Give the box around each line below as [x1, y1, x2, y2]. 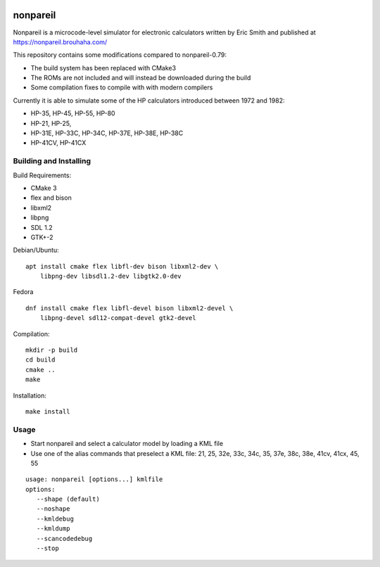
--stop [36, 544, 59, 552]
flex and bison [30, 193, 72, 202]
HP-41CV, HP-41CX [30, 139, 87, 147]
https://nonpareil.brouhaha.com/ [13, 37, 108, 46]
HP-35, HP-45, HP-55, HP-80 [30, 109, 115, 117]
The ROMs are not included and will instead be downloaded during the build [30, 74, 251, 82]
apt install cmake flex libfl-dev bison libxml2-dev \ [25, 262, 219, 270]
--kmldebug [36, 514, 74, 523]
